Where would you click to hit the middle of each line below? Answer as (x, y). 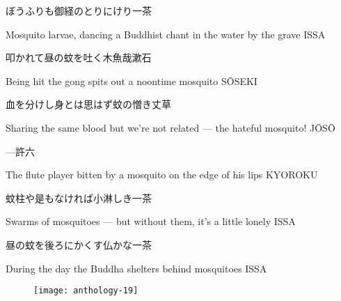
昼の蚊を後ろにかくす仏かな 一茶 (79, 244)
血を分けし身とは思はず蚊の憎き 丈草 (88, 104)
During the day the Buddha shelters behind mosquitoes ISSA (136, 268)
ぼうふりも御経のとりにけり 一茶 (79, 10)
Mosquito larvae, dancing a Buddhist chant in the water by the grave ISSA (166, 34)
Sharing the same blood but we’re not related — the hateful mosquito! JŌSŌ (170, 127)
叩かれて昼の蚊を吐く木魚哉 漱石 (79, 57)
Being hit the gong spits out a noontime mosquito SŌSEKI (132, 80)
